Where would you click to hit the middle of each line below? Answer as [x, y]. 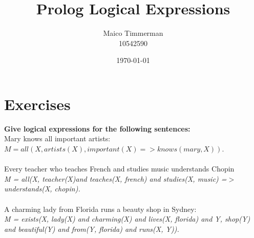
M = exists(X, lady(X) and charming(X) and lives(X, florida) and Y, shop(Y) [127, 219]
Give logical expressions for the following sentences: [97, 128]
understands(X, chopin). [42, 189]
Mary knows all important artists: [57, 138]
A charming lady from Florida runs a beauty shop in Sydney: [100, 209]
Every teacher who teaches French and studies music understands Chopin [119, 169]
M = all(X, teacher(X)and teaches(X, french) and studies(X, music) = [115, 178]
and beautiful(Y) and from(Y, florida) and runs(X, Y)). [92, 229]
